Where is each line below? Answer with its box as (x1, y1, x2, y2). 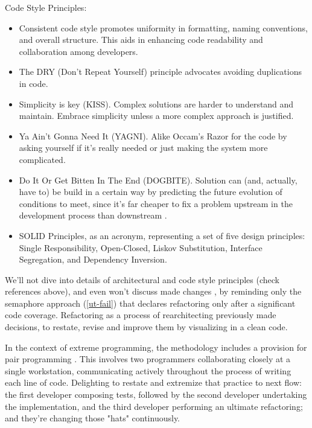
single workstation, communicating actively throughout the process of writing (5, 364, 291, 377)
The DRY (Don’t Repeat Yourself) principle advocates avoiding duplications (19, 65, 302, 78)
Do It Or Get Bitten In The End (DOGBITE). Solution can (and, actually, (19, 173, 298, 186)
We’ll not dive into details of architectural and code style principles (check (5, 273, 279, 286)
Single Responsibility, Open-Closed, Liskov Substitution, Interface (19, 241, 263, 254)
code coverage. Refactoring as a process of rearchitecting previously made (5, 308, 276, 321)
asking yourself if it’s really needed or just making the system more (19, 141, 268, 154)
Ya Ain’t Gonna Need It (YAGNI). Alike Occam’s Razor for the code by (19, 129, 287, 142)
